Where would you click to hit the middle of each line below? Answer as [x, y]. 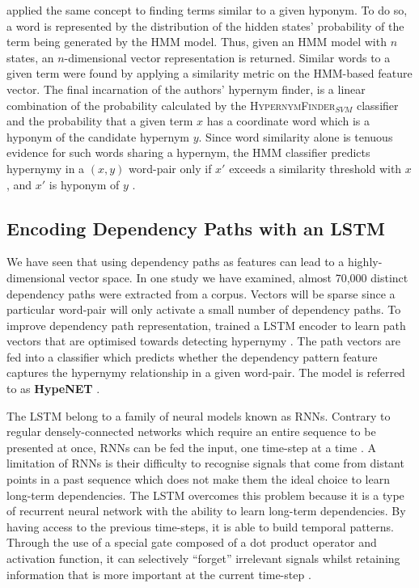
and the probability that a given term [100, 121]
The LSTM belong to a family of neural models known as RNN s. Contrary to [199, 415]
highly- [365, 262]
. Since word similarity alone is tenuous [296, 136]
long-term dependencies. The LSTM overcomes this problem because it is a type [205, 495]
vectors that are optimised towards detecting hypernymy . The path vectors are [204, 341]
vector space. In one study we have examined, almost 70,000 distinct [239, 277]
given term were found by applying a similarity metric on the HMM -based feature [209, 73]
